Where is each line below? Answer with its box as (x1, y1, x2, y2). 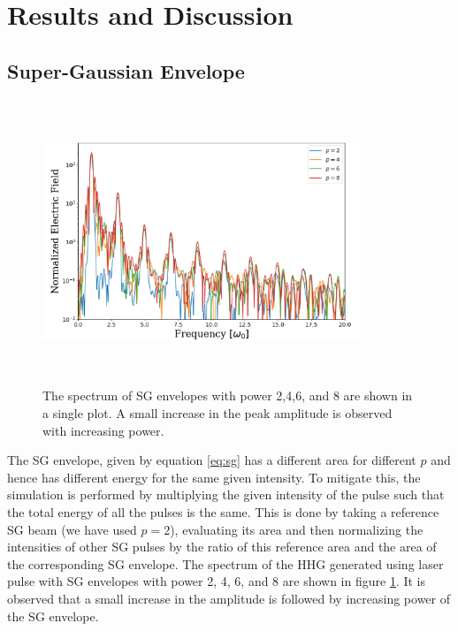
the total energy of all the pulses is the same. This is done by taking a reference (7, 502, 439, 521)
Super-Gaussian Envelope (7, 57, 245, 84)
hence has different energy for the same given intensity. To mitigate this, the (7, 468, 421, 486)
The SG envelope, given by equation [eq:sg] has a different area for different (7, 451, 416, 469)
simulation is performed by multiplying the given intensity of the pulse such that (7, 485, 445, 504)
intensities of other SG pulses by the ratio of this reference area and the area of (7, 537, 437, 556)
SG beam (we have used (7, 520, 137, 538)
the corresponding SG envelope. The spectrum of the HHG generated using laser (7, 554, 444, 573)
